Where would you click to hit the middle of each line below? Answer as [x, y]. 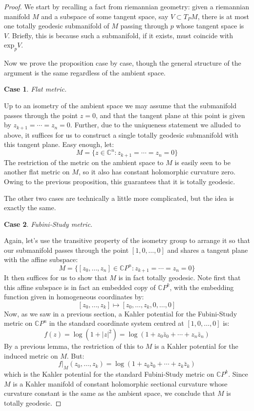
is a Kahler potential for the [196, 346]
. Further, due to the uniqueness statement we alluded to [155, 125]
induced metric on [31, 355]
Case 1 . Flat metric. [35, 89]
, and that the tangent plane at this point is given [170, 115]
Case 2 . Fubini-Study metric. [48, 224]
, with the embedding [202, 287]
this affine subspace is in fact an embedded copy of [80, 287]
